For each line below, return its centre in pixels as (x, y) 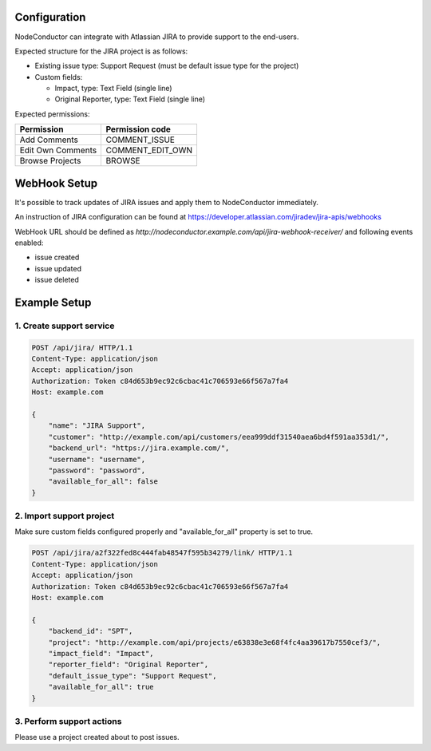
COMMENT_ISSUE (140, 140)
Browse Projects (50, 161)
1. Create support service (65, 326)
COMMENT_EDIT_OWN (149, 150)
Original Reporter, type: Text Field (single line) (130, 99)
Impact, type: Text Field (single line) (113, 89)
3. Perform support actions (68, 721)
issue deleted (57, 280)
